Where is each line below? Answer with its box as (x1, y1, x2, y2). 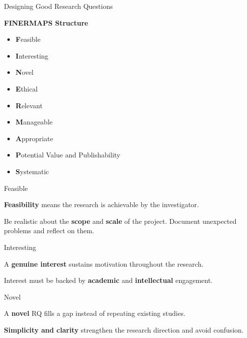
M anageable (15, 117, 53, 127)
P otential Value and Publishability (15, 150, 120, 160)
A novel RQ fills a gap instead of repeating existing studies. (4, 308, 186, 318)
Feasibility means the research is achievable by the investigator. (4, 199, 199, 210)
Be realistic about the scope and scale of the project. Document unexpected (4, 215, 237, 226)
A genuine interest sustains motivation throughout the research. (4, 258, 204, 269)
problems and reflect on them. (4, 225, 94, 236)
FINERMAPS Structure (4, 17, 88, 28)
